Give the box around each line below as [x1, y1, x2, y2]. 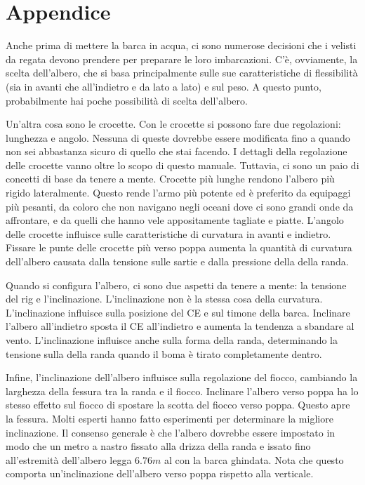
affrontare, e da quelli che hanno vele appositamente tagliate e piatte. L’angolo [6, 213, 344, 227]
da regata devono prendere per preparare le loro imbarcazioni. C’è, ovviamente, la [6, 51, 358, 66]
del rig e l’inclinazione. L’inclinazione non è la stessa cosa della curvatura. [6, 291, 323, 306]
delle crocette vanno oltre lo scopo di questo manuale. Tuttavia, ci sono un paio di [6, 157, 359, 172]
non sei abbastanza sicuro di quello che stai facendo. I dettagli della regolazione [6, 144, 347, 159]
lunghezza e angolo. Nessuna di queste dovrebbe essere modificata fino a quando [6, 130, 350, 145]
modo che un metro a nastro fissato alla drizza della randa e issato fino [6, 439, 311, 453]
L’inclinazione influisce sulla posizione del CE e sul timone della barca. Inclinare [6, 305, 350, 319]
